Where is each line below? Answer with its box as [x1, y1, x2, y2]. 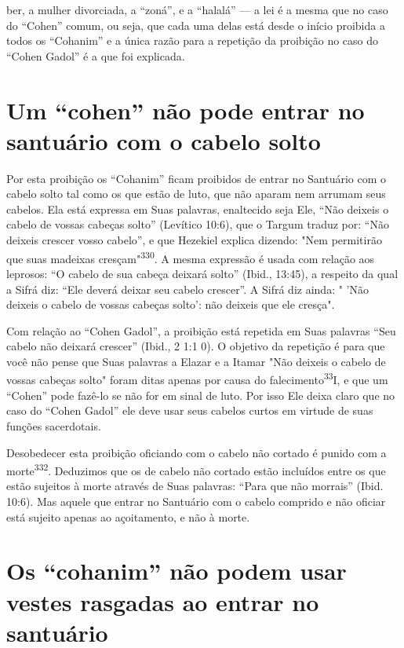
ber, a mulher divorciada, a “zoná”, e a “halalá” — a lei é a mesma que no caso [6, 2, 388, 17]
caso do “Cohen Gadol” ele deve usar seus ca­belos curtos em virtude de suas [6, 402, 373, 419]
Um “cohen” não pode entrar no [6, 93, 365, 126]
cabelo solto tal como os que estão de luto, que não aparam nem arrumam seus [6, 185, 386, 202]
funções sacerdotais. [6, 417, 101, 434]
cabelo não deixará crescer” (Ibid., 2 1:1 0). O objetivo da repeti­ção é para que [6, 338, 385, 354]
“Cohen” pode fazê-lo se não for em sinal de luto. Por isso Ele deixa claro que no [6, 386, 395, 403]
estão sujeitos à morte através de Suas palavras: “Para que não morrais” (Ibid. [6, 478, 384, 494]
